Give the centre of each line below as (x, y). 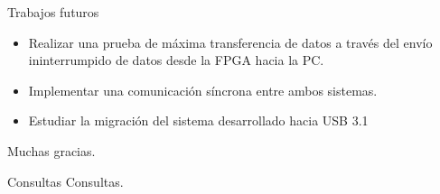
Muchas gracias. (51, 150)
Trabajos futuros (53, 12)
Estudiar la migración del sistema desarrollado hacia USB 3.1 (198, 120)
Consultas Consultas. (66, 181)
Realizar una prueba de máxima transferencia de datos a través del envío (230, 42)
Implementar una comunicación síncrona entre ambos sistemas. (203, 90)
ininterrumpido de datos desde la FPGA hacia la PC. (176, 60)
